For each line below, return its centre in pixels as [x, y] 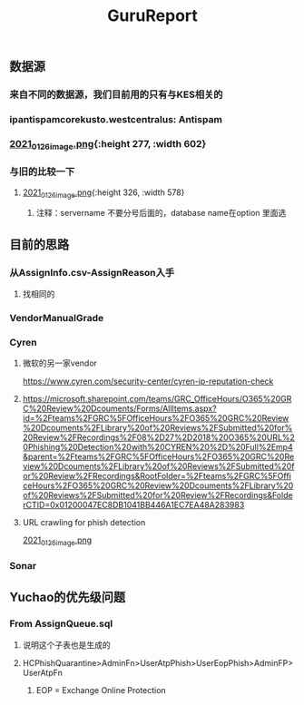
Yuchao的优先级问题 [68, 597]
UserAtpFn [43, 672]
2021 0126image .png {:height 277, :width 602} [108, 145]
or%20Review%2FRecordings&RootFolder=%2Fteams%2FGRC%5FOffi [157, 476]
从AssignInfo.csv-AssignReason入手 [92, 272]
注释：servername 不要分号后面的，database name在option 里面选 [161, 213]
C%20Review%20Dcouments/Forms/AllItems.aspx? [119, 408]
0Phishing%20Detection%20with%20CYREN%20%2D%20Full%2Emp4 [157, 447]
